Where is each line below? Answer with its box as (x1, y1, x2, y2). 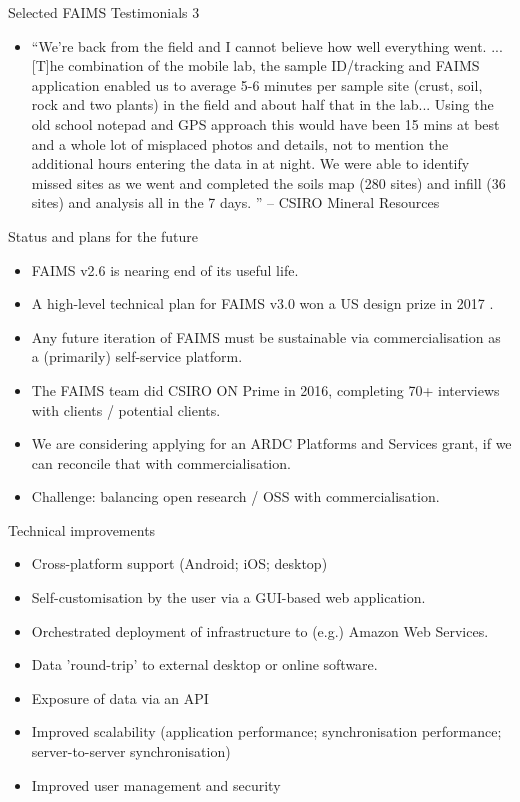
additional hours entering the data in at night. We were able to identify (31, 153, 470, 174)
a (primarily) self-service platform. (31, 346, 243, 367)
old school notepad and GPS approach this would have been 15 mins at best (31, 113, 500, 134)
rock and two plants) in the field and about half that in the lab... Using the (31, 94, 494, 115)
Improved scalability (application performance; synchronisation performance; (31, 721, 502, 742)
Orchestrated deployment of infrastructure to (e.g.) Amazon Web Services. (31, 620, 489, 641)
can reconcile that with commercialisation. (31, 452, 291, 473)
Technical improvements (8, 519, 156, 540)
